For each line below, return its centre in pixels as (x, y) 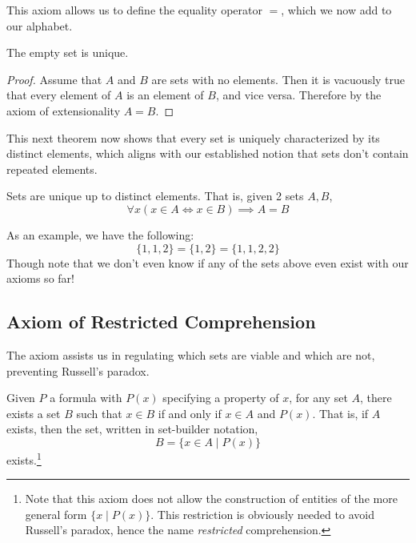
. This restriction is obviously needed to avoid (262, 514)
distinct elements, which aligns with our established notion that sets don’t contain (208, 153)
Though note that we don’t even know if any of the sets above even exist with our (208, 262)
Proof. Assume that (54, 79)
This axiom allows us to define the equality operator (134, 10)
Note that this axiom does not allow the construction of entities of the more (211, 499)
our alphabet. (40, 25)
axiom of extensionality (64, 110)
